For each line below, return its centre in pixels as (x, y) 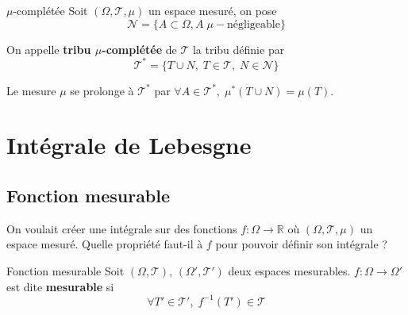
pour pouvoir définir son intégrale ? (301, 244)
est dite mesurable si (60, 286)
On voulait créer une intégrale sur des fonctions (122, 228)
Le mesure (31, 90)
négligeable (254, 24)
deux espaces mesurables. (289, 271)
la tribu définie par (239, 49)
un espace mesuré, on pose (212, 10)
